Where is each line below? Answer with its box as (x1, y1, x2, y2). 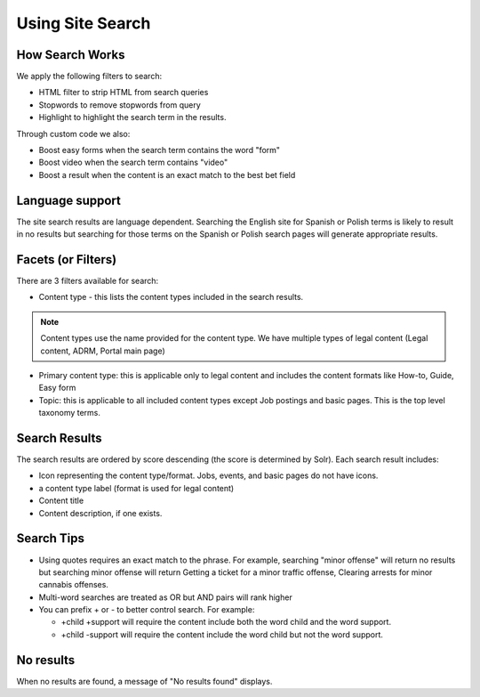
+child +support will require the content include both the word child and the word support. (60, 617, 391, 628)
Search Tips (16, 531, 84, 547)
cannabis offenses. (38, 579, 108, 590)
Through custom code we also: (16, 128, 131, 139)
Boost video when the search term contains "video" (38, 157, 228, 168)
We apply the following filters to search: (16, 71, 163, 82)
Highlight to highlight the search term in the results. (38, 112, 227, 123)
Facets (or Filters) (16, 252, 117, 267)
